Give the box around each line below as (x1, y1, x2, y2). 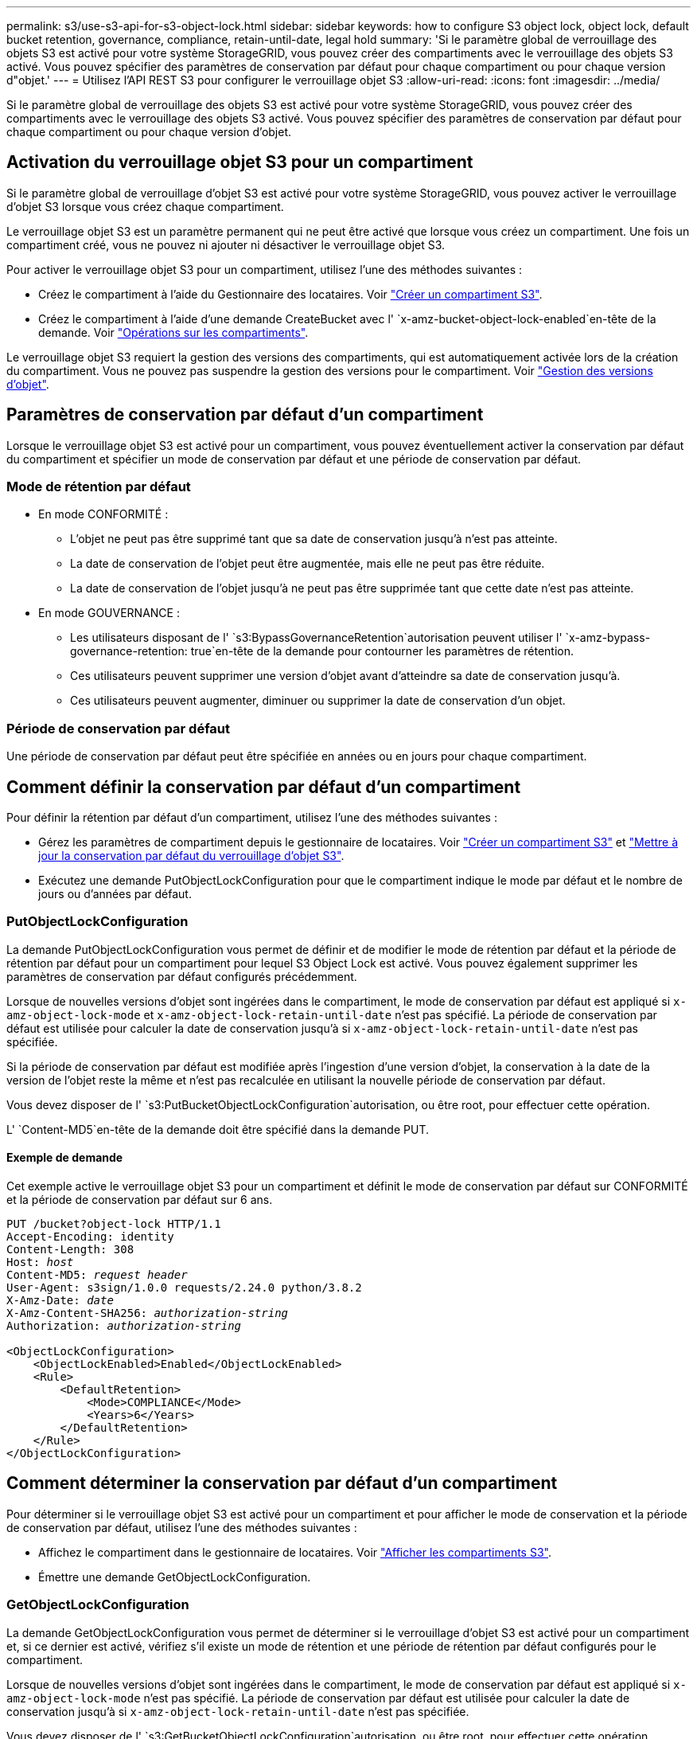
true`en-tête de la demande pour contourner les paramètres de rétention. (190, 644, 574, 658)
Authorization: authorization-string (6, 1319, 242, 1332)
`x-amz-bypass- (565, 631, 651, 645)
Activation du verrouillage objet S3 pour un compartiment (6, 152, 473, 173)
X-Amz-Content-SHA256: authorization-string (6, 1307, 289, 1319)
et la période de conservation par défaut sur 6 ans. (6, 1193, 273, 1206)
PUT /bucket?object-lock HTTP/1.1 (6, 1217, 221, 1230)
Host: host (6, 1256, 74, 1268)
